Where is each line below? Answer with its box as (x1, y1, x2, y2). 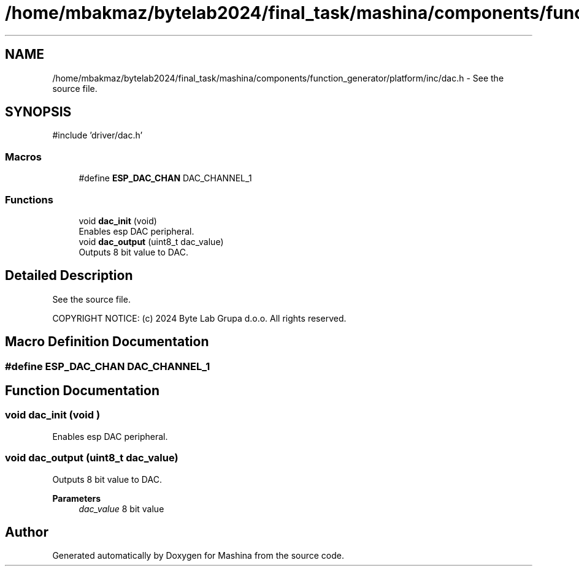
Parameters (52, 493, 101, 504)
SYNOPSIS (5, 104, 72, 120)
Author (5, 524, 48, 540)
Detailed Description (5, 268, 133, 284)
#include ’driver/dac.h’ (52, 130, 143, 141)
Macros (5, 150, 42, 163)
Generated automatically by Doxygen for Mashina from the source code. (52, 550, 345, 561)
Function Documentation (5, 383, 159, 399)
